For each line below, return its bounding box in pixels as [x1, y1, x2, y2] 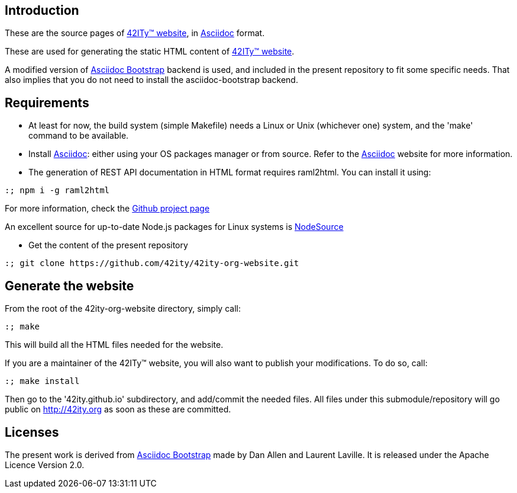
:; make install [5, 376, 80, 386]
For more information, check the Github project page [5, 203, 210, 214]
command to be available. [28, 130, 129, 141]
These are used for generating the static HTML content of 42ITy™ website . [5, 46, 295, 57]
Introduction [5, 3, 79, 18]
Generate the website [5, 278, 134, 293]
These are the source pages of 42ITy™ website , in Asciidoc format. [5, 28, 265, 39]
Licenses [5, 424, 59, 440]
